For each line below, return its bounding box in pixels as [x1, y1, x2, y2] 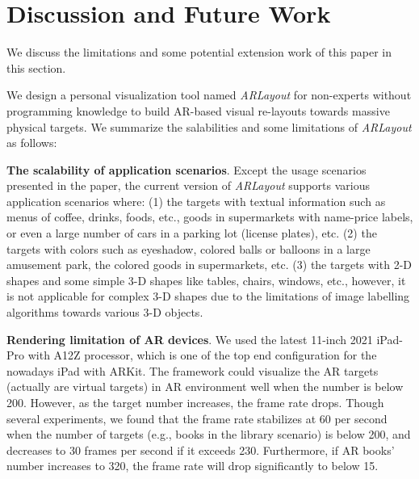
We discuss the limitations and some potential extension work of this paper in [6, 44, 392, 61]
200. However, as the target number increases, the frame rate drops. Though [6, 394, 384, 410]
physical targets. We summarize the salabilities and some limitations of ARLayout [6, 118, 412, 135]
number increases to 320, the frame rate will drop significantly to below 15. [6, 457, 379, 474]
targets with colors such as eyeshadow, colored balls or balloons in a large [6, 240, 371, 257]
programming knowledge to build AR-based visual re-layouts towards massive [6, 102, 390, 119]
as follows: [6, 134, 57, 151]
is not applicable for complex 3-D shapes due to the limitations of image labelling [6, 288, 410, 305]
